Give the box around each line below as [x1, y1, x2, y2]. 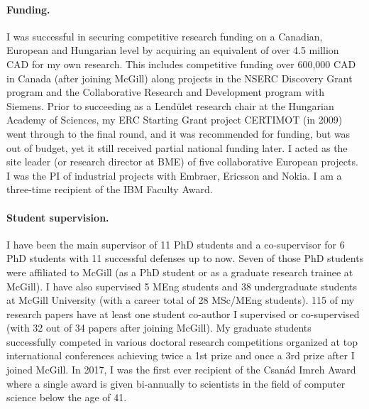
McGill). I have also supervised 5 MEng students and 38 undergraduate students [6, 278, 358, 293]
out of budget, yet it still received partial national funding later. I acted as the [6, 140, 348, 155]
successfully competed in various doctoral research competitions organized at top [6, 334, 358, 349]
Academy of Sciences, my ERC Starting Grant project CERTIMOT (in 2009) [6, 112, 343, 127]
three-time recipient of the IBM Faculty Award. [6, 182, 213, 197]
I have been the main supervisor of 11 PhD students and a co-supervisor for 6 [6, 236, 345, 251]
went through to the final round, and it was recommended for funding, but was [6, 126, 351, 141]
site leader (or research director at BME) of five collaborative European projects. [6, 154, 358, 169]
